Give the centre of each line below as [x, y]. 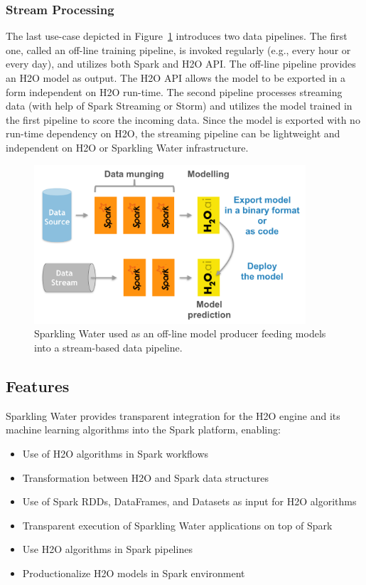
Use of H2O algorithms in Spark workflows [115, 453]
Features [38, 385]
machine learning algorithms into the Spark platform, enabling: [143, 429]
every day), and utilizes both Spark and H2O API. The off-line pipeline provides [181, 64]
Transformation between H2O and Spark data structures [145, 477]
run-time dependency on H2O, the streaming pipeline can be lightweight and [173, 133]
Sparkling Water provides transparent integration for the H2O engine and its [173, 415]
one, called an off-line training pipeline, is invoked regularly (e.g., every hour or [178, 49]
